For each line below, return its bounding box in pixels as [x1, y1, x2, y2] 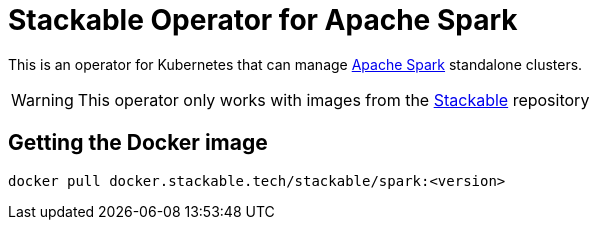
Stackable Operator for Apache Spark [8, 3, 518, 37]
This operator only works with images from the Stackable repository [77, 89, 590, 110]
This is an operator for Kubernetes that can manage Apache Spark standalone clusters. [8, 55, 583, 73]
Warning [11, 89, 74, 110]
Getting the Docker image [8, 130, 268, 156]
